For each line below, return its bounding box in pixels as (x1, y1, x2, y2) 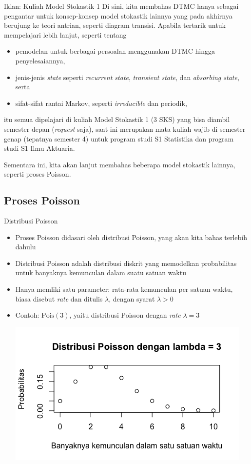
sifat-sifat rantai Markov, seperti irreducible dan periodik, (15, 98, 187, 108)
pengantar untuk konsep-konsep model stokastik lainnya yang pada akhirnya (4, 10, 232, 20)
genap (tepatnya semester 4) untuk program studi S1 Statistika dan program (4, 133, 234, 143)
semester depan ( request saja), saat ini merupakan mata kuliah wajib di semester (4, 123, 246, 134)
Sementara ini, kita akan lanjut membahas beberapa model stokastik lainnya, (4, 159, 235, 169)
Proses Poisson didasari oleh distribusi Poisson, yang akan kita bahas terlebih (15, 232, 248, 242)
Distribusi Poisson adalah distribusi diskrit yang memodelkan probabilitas (15, 258, 237, 268)
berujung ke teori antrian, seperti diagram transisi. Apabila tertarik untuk (4, 20, 226, 30)
